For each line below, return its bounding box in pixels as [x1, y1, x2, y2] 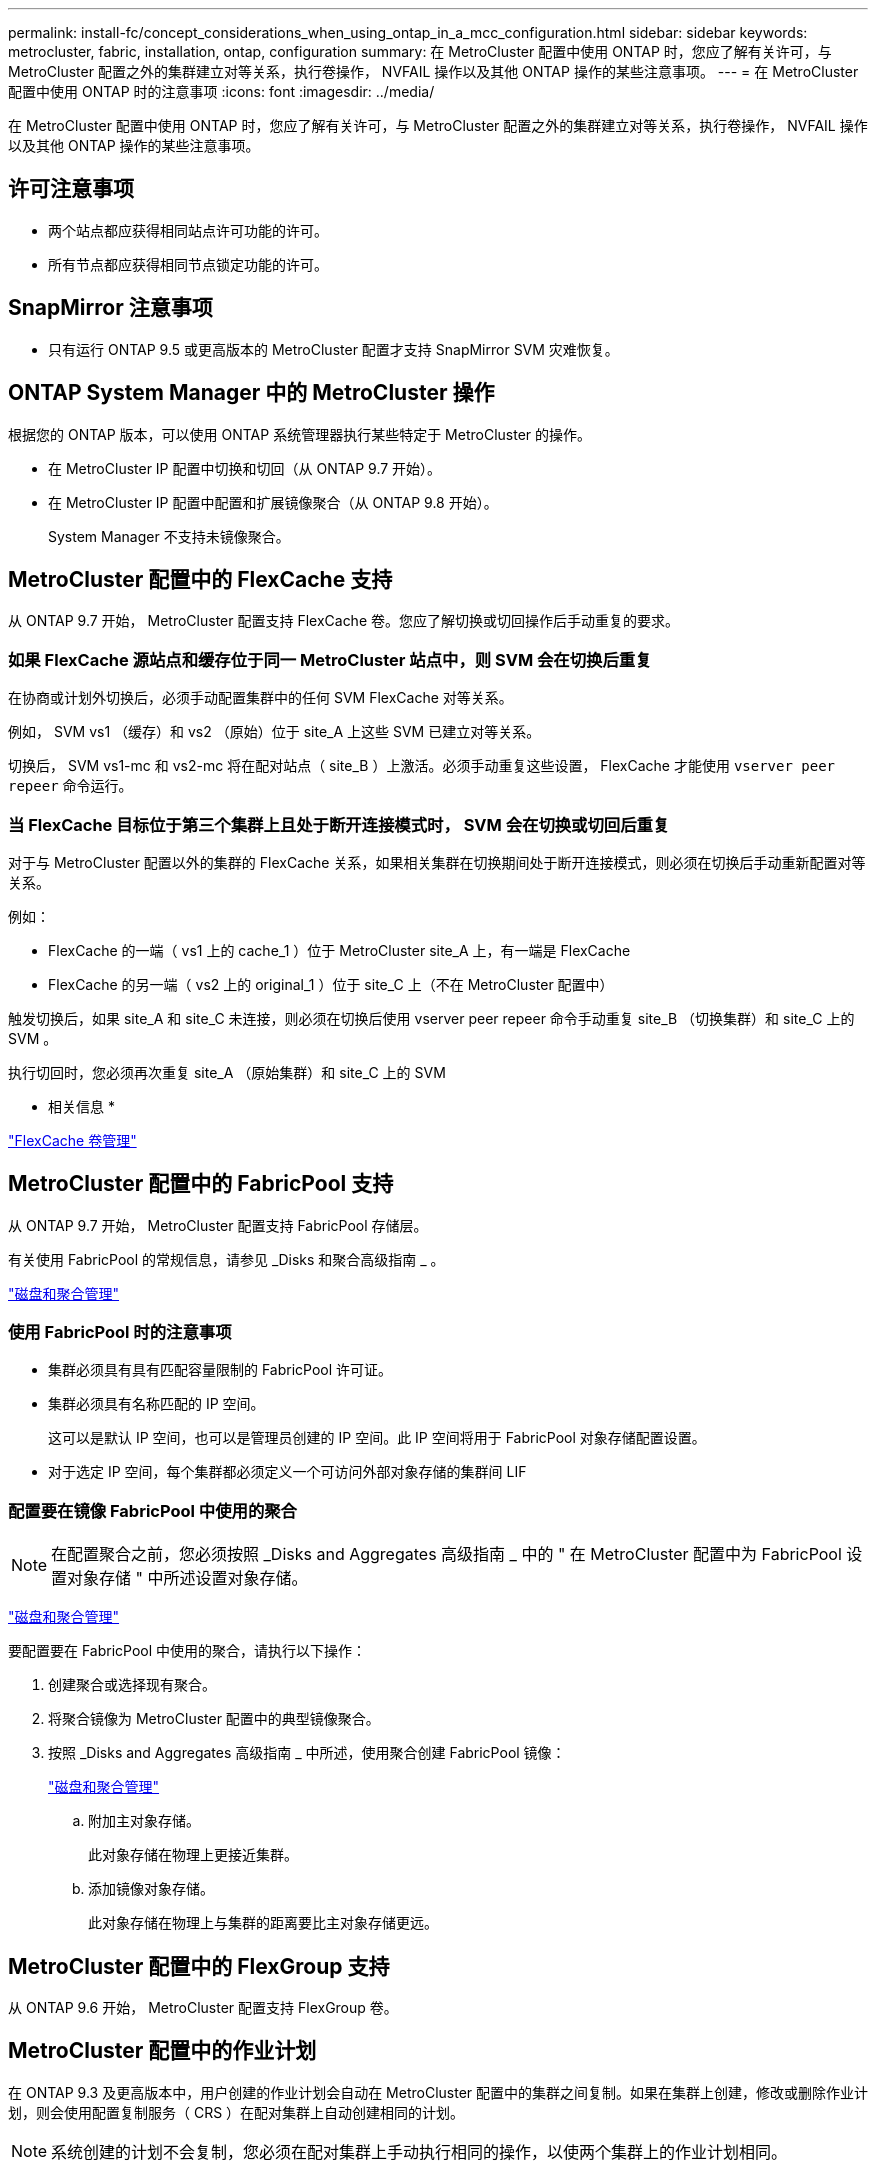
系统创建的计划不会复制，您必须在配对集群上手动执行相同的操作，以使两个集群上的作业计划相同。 [51, 2141, 788, 2162]
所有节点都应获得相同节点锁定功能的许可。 [48, 255, 328, 273]
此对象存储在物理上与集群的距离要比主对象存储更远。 [88, 1914, 438, 1932]
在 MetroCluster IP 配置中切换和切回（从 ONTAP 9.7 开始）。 [48, 459, 442, 477]
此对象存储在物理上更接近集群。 [88, 1846, 298, 1864]
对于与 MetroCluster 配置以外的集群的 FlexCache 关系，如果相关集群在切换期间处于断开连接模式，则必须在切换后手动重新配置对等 [8, 853, 866, 871]
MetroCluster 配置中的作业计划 [8, 2038, 317, 2064]
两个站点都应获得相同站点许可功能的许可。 [48, 221, 328, 239]
